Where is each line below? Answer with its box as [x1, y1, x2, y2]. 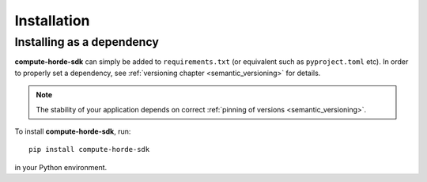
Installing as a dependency [14, 35, 160, 49]
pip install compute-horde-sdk [28, 145, 150, 154]
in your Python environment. [14, 162, 108, 172]
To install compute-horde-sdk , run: [14, 127, 131, 136]
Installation [14, 12, 90, 29]
